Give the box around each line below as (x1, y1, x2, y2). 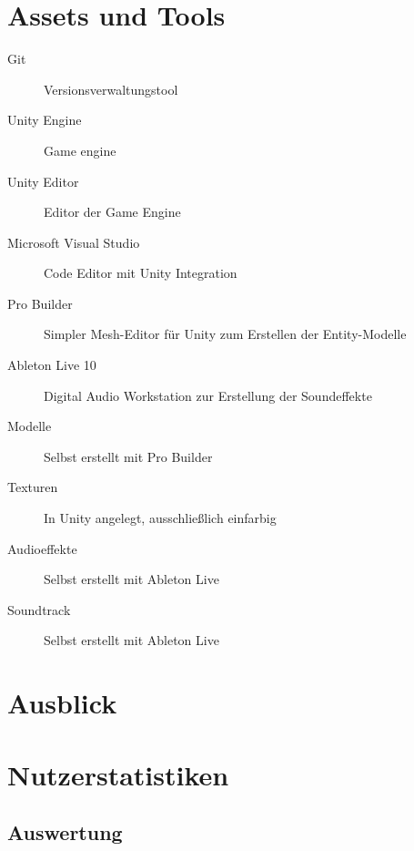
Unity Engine (7, 110, 82, 129)
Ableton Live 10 (7, 355, 96, 374)
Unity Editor (7, 171, 79, 190)
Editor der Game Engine (44, 202, 181, 221)
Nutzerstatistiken (7, 755, 229, 793)
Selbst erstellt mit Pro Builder (44, 446, 213, 466)
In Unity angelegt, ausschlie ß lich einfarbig (44, 508, 277, 528)
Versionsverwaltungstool (44, 79, 178, 98)
